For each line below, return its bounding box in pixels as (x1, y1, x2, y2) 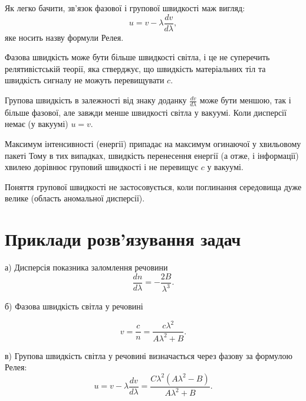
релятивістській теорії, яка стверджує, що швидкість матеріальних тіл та (5, 62, 266, 74)
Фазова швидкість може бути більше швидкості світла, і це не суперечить (5, 51, 270, 63)
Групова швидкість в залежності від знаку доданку (5, 94, 187, 106)
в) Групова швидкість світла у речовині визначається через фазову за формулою (5, 349, 292, 361)
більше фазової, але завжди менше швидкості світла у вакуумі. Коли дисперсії (5, 106, 287, 118)
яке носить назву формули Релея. (5, 31, 124, 43)
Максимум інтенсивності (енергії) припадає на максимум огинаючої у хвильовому (5, 138, 301, 150)
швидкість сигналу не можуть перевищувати (5, 74, 164, 86)
